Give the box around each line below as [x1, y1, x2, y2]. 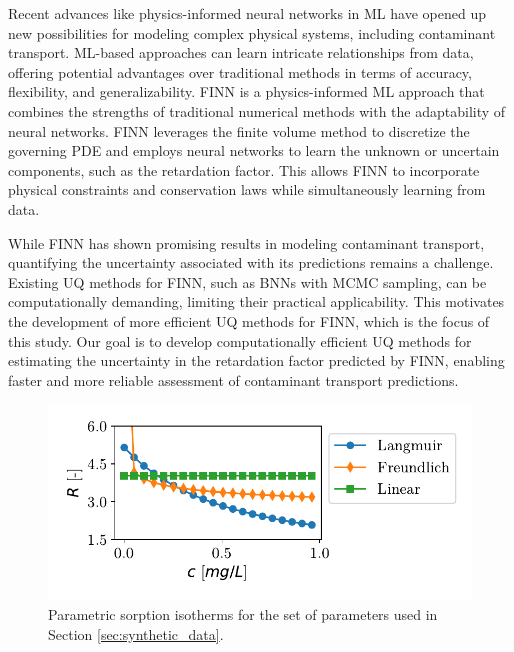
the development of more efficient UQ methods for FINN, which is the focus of [8, 310, 490, 331]
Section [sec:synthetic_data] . [48, 623, 224, 644]
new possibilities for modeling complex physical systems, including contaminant [8, 22, 496, 43]
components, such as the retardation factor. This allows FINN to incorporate [8, 159, 480, 180]
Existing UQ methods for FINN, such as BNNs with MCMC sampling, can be [8, 271, 487, 292]
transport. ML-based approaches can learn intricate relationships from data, [8, 42, 474, 63]
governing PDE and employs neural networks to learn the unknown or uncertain [8, 140, 500, 161]
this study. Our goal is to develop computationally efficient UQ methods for [8, 330, 472, 351]
